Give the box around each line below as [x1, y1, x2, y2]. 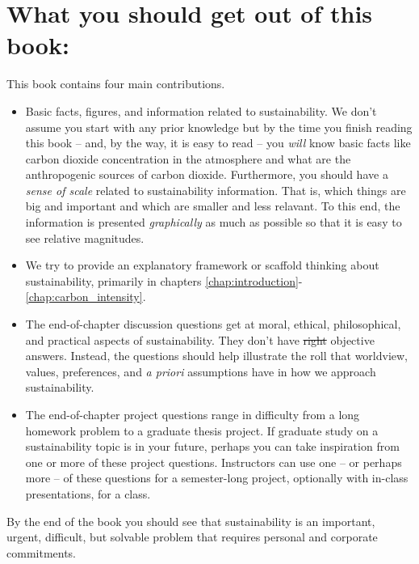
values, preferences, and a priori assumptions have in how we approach [25, 363, 376, 380]
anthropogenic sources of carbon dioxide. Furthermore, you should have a [25, 166, 388, 183]
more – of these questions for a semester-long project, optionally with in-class [25, 469, 409, 486]
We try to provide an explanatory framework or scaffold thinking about [25, 257, 379, 274]
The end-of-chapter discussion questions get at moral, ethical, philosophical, [25, 316, 401, 333]
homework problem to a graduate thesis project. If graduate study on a [25, 422, 379, 439]
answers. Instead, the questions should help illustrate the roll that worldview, [25, 347, 409, 364]
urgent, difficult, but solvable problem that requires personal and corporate [6, 528, 378, 545]
